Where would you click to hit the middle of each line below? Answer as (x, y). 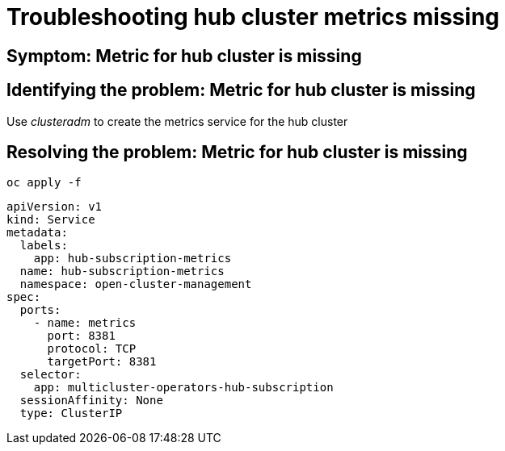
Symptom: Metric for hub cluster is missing (184, 56)
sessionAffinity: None (91, 401)
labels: (44, 246)
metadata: (37, 233)
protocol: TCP (92, 349)
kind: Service (51, 220)
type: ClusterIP (71, 413)
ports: (40, 310)
